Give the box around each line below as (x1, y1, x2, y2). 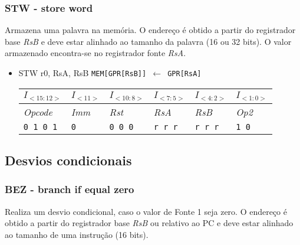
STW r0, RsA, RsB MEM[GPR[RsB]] (18, 67, 147, 79)
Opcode (23, 104, 52, 119)
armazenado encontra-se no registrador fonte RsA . (5, 47, 186, 59)
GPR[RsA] (167, 70, 202, 78)
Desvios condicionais (5, 151, 132, 169)
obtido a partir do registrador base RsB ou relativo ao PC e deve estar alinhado (5, 217, 294, 229)
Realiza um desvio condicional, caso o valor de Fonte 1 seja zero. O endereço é (5, 205, 287, 217)
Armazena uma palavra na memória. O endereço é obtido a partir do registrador (5, 24, 296, 36)
